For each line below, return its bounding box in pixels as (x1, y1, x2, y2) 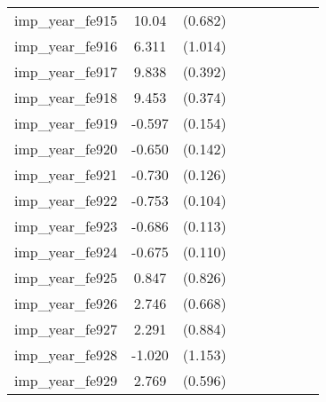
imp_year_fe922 (14, 190, 118, 210)
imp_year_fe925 (14, 267, 118, 288)
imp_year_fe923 (14, 216, 118, 236)
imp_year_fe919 (14, 113, 118, 133)
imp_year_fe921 (14, 164, 118, 185)
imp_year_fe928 (14, 344, 118, 365)
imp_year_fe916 (14, 35, 118, 56)
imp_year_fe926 (14, 293, 118, 313)
